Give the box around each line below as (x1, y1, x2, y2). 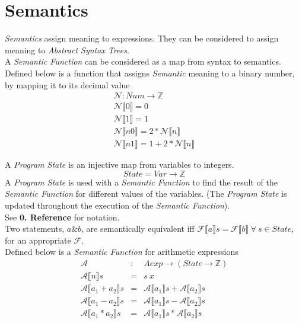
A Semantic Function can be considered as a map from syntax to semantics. (5, 55, 281, 68)
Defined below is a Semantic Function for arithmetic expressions (5, 245, 238, 258)
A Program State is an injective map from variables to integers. (5, 158, 234, 171)
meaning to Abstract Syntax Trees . (5, 43, 129, 56)
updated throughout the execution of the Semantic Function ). (5, 199, 230, 212)
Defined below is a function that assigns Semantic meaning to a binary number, (5, 66, 295, 79)
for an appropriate (5, 234, 71, 246)
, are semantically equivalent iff (81, 222, 195, 235)
